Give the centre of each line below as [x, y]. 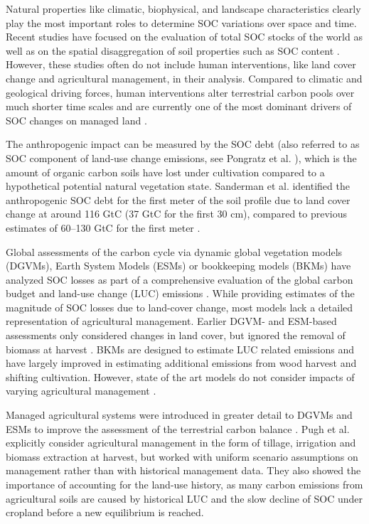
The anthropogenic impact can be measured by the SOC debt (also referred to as [183, 144]
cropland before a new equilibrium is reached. [105, 512]
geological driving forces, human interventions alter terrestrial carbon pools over [180, 92]
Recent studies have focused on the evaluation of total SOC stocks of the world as [184, 37]
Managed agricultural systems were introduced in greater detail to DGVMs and [179, 415]
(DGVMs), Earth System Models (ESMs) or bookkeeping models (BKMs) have [178, 266]
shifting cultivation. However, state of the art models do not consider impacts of [180, 376]
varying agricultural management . [81, 391]
